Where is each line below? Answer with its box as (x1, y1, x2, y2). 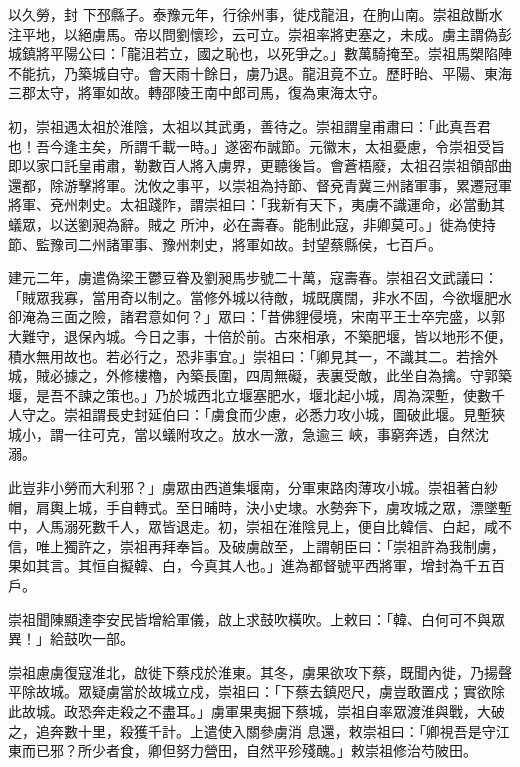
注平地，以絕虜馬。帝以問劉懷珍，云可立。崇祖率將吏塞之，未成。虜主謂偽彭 (8, 23, 512, 44)
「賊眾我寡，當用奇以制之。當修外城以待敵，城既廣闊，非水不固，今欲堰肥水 (8, 286, 512, 307)
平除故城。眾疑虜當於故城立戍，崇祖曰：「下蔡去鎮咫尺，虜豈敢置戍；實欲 (8, 681, 491, 702)
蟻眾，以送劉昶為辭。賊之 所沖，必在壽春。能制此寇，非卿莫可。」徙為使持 (8, 213, 496, 234)
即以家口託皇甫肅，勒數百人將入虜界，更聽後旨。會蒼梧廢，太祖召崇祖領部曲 (8, 155, 512, 176)
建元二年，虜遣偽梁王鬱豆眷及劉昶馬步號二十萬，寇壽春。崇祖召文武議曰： (8, 267, 498, 288)
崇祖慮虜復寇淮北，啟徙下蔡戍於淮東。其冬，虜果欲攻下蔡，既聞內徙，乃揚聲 (8, 661, 512, 682)
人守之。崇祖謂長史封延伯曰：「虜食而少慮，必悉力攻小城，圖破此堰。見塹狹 (8, 404, 505, 425)
